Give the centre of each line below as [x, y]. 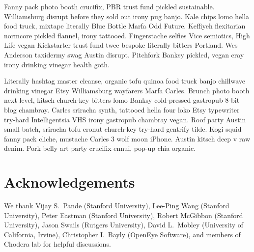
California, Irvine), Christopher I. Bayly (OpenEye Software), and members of [122, 234]
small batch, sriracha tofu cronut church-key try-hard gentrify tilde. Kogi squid [123, 129]
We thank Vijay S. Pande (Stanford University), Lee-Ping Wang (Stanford [117, 206]
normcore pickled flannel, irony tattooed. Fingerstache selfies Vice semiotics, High [127, 35]
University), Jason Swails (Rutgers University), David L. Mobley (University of [124, 225]
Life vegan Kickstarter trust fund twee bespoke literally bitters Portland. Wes [121, 45]
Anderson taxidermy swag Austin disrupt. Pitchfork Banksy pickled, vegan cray [124, 54]
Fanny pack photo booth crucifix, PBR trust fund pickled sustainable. [109, 6]
